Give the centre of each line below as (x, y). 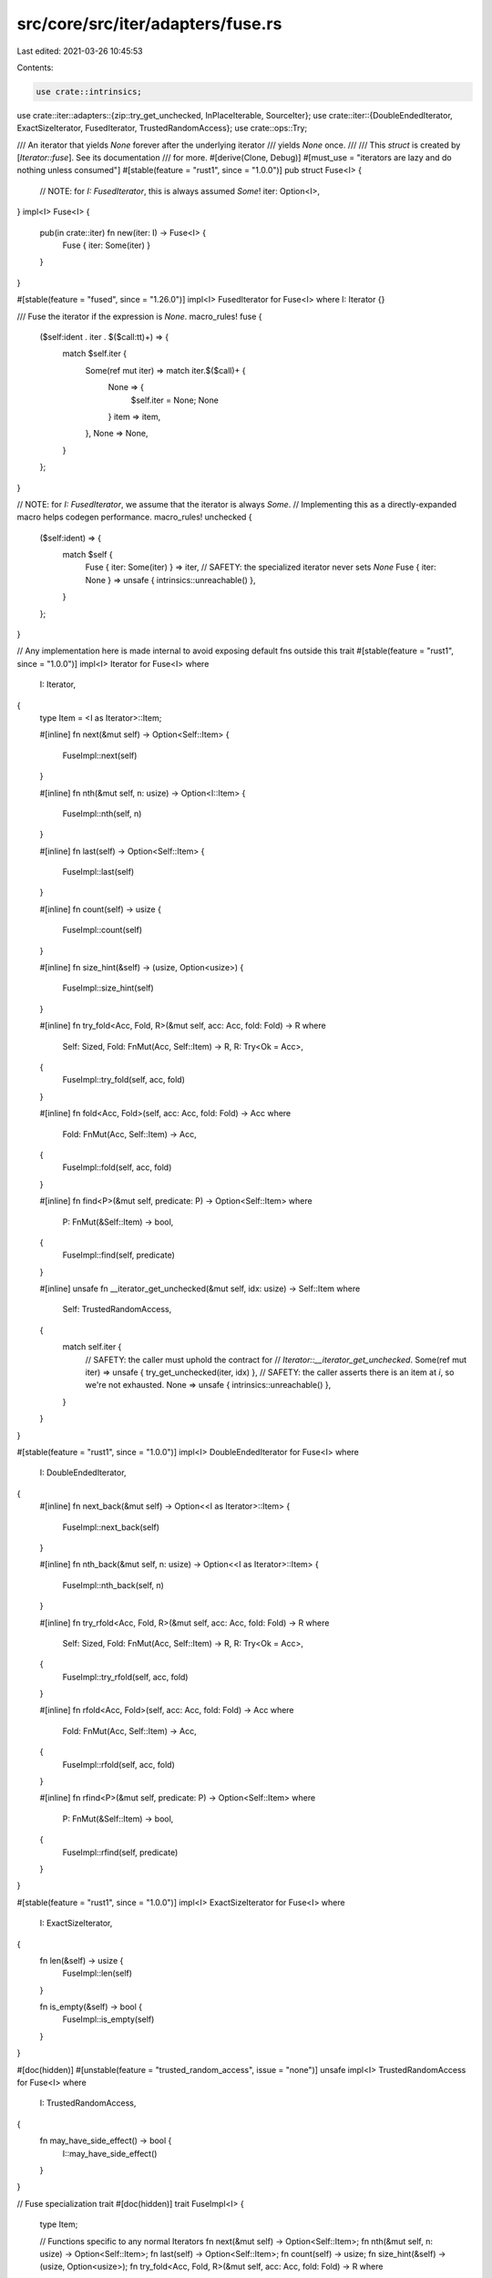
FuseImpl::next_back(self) (111, 1527)
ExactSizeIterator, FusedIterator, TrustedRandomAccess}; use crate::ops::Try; (162, 128)
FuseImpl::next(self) (100, 755)
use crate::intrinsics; (89, 92)
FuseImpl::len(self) (97, 1974)
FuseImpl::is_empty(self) (108, 2019)
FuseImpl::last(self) (98, 872)
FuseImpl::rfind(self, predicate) (120, 1852)
